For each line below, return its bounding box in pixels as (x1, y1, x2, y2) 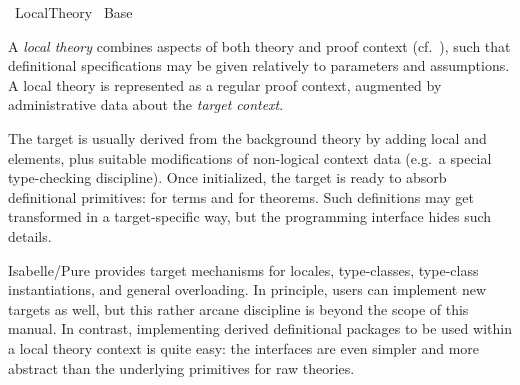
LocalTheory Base (14, 2, 133, 22)
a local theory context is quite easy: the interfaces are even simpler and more (8, 337, 480, 358)
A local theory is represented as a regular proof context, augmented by (8, 74, 442, 95)
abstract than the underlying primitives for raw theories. (8, 357, 355, 378)
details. (8, 225, 52, 246)
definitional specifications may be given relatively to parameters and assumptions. (8, 55, 510, 76)
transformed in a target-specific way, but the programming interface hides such (8, 206, 492, 227)
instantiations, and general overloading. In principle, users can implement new (8, 279, 487, 300)
